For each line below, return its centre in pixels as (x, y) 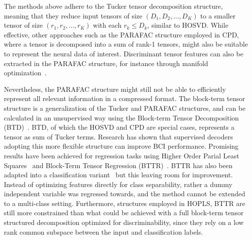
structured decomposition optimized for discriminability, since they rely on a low (124, 222)
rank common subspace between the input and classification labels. (103, 231)
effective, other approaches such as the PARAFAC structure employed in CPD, (122, 34)
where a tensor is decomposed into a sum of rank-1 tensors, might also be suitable (126, 44)
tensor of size (23, 25)
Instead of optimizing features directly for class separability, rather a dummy (118, 184)
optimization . (25, 73)
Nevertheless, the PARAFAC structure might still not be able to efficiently (115, 89)
